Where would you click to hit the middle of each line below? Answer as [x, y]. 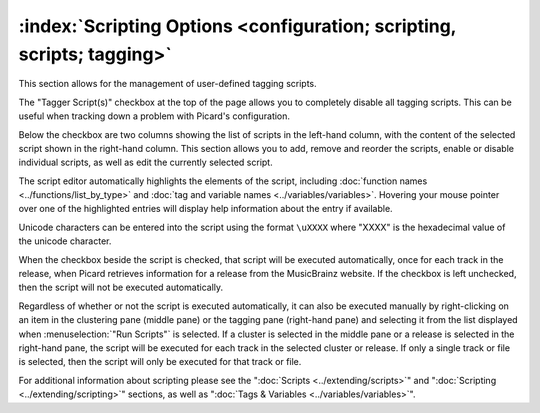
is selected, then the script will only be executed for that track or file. [160, 362]
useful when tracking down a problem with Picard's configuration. [154, 116]
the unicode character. [65, 241]
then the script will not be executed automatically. [121, 287]
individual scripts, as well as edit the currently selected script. [146, 162]
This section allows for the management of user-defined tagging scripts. [167, 84]
